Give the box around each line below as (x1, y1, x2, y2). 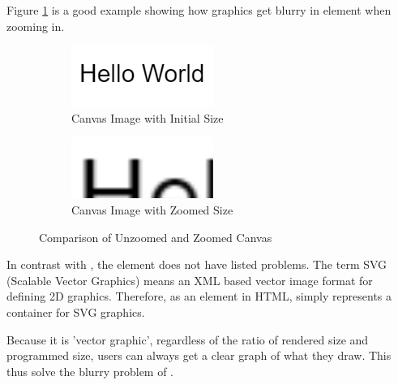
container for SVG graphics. (6, 303, 145, 320)
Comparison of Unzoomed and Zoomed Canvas (39, 228, 272, 245)
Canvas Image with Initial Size (71, 109, 224, 126)
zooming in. (6, 17, 65, 34)
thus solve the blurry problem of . (6, 362, 174, 379)
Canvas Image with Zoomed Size (71, 201, 233, 218)
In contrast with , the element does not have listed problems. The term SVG (6, 256, 387, 273)
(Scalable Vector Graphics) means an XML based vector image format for (6, 271, 373, 288)
